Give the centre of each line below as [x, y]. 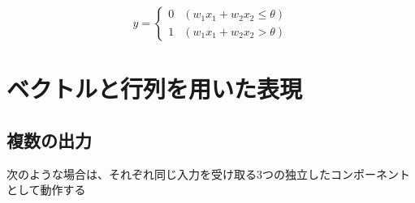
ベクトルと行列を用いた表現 [155, 89]
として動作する [46, 190]
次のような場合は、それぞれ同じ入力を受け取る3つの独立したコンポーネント [208, 173]
